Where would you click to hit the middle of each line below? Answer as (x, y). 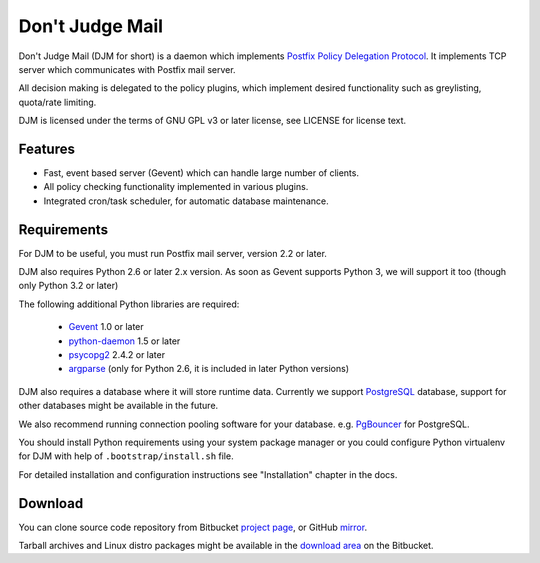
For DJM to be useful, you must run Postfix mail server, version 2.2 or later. (172, 253)
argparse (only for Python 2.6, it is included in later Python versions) (209, 369)
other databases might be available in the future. (118, 406)
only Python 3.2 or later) (68, 286)
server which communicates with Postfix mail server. (127, 69)
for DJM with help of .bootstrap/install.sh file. (126, 456)
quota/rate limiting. (57, 102)
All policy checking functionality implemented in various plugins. (176, 187)
